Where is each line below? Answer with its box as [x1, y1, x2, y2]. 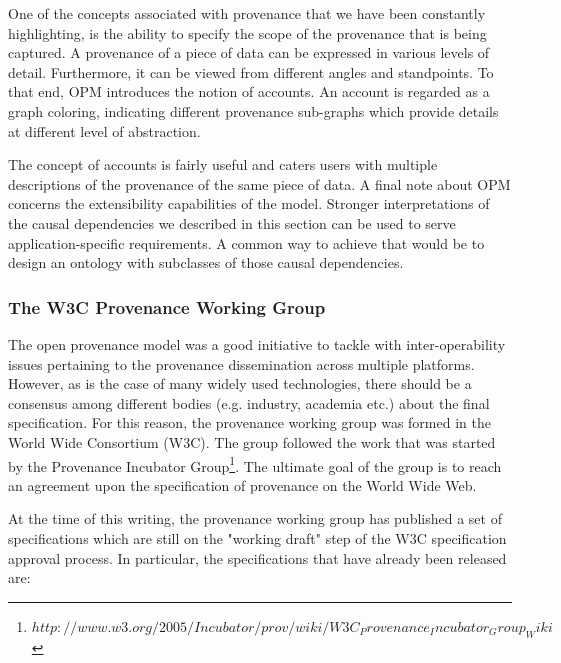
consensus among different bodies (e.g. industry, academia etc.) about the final [8, 392, 490, 413]
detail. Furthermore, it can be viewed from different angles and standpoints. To [8, 61, 494, 82]
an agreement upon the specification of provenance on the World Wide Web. [8, 474, 477, 495]
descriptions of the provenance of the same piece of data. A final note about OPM [8, 173, 511, 194]
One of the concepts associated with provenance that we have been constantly [8, 3, 486, 23]
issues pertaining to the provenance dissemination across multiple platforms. [8, 353, 475, 374]
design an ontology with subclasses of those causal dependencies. [8, 252, 404, 273]
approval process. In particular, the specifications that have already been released [8, 547, 507, 568]
